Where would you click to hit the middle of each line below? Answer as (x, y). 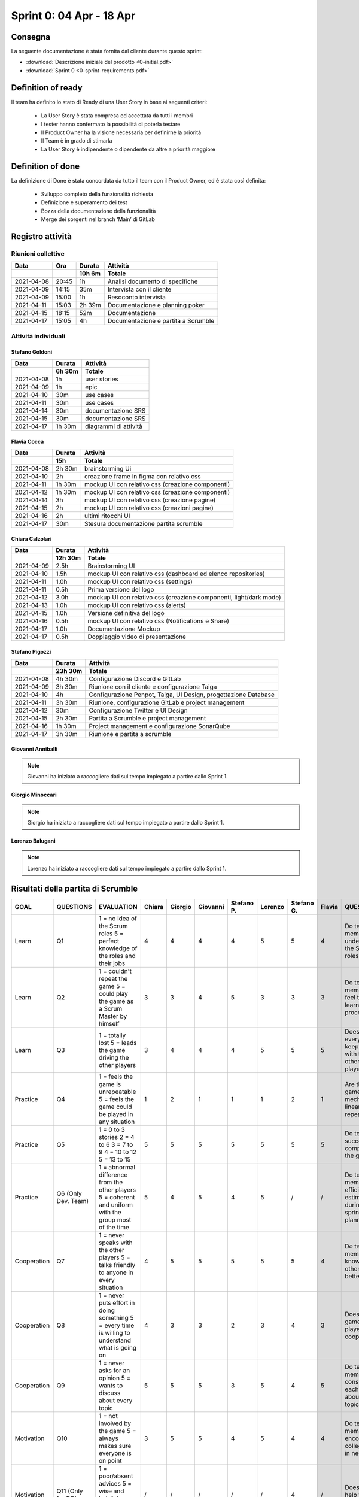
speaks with (116, 1243)
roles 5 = (111, 933)
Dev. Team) (73, 1201)
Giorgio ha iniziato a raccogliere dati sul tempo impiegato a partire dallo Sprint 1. (126, 823)
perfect (109, 941)
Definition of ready (47, 88)
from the (111, 1182)
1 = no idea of (118, 918)
